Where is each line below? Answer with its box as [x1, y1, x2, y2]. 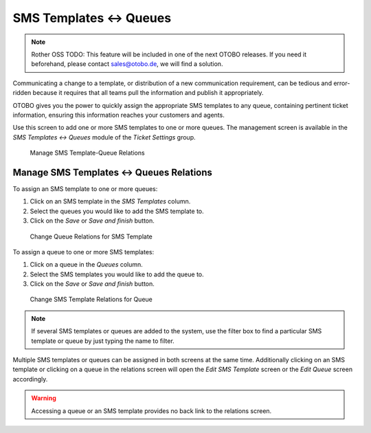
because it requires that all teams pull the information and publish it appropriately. [32, 89, 264, 97]
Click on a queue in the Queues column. [30, 260, 144, 269]
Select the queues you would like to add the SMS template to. [30, 207, 204, 215]
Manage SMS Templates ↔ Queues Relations [12, 166, 213, 178]
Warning [31, 394, 56, 402]
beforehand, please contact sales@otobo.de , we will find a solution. [31, 60, 223, 68]
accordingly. [12, 375, 48, 383]
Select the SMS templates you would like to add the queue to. [30, 270, 204, 278]
